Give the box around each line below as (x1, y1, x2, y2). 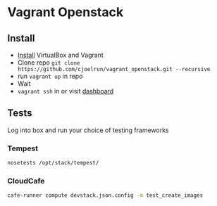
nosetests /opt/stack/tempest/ (7, 160, 99, 167)
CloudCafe (7, 176, 45, 186)
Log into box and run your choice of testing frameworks (7, 126, 169, 134)
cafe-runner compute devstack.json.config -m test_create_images (7, 192, 203, 199)
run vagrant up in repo (17, 72, 83, 80)
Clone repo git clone (17, 58, 80, 67)
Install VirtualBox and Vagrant (17, 51, 104, 59)
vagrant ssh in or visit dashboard (17, 87, 114, 95)
